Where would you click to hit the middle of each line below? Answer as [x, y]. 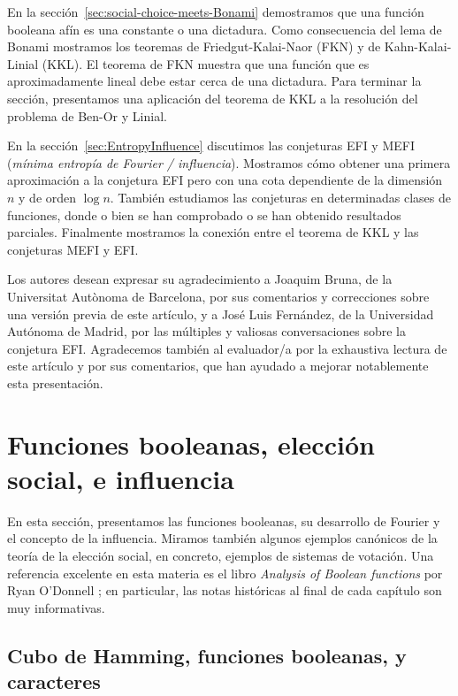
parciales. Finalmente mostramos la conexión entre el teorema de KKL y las [213, 232]
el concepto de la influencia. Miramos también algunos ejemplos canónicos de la [222, 538]
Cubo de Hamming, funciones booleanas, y [207, 655]
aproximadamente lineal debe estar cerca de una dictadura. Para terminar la [214, 81]
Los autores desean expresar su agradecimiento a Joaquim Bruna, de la [200, 279]
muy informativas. [56, 607]
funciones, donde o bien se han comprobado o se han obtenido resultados [204, 214]
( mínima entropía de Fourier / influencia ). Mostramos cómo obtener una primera [229, 162]
